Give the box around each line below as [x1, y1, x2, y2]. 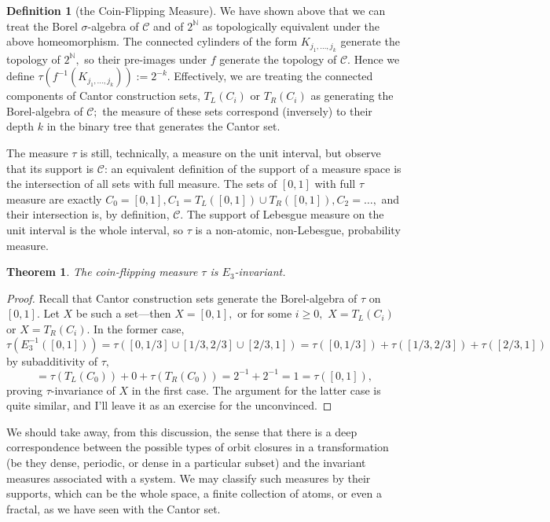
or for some [237, 305, 292, 322]
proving [6, 381, 42, 398]
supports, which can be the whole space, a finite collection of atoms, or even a [6, 485, 382, 502]
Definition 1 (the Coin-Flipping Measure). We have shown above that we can [6, 2, 386, 18]
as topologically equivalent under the [202, 17, 380, 34]
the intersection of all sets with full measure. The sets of [6, 175, 277, 192]
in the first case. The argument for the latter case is [131, 381, 381, 398]
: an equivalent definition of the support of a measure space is [104, 160, 401, 176]
